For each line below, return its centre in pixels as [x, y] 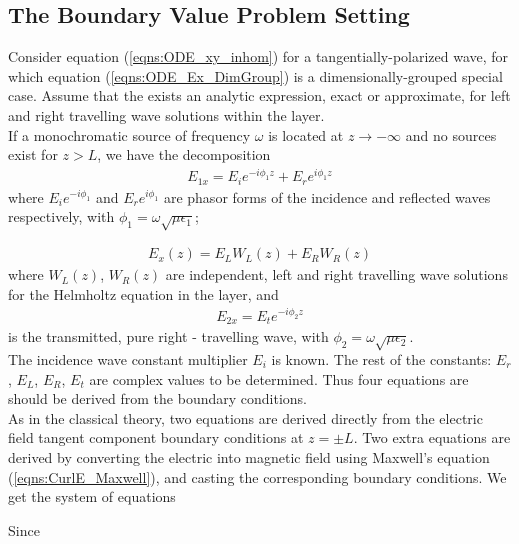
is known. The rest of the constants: [381, 358]
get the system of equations [92, 496]
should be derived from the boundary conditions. [157, 398]
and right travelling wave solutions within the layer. [166, 114]
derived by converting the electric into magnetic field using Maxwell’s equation [249, 456]
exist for [33, 154]
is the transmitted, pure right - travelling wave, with [168, 336]
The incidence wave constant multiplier [128, 358]
